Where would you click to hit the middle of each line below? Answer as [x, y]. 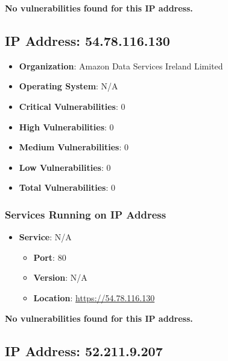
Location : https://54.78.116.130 [94, 297]
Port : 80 [50, 257]
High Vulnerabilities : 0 [66, 126]
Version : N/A [60, 277]
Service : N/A [45, 237]
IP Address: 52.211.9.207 [84, 350]
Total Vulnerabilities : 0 [67, 187]
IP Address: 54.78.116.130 [87, 40]
